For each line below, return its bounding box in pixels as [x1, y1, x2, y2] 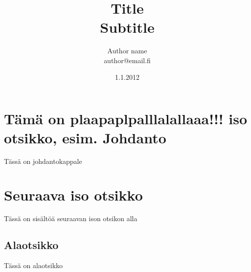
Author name [107, 45, 147, 56]
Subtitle [100, 17, 155, 37]
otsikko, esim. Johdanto [4, 128, 166, 148]
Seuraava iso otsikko [4, 185, 143, 204]
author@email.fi [104, 55, 151, 65]
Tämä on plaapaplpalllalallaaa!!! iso [4, 109, 248, 129]
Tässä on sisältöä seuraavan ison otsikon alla [4, 213, 137, 223]
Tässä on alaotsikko [4, 260, 63, 270]
